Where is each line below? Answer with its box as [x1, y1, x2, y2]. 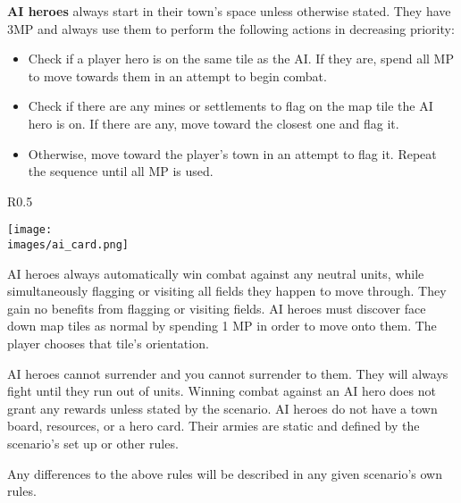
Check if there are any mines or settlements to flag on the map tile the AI [28, 96, 433, 115]
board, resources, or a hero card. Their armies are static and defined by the [7, 416, 420, 435]
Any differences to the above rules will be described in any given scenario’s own [7, 464, 443, 482]
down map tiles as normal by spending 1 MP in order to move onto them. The [7, 316, 437, 335]
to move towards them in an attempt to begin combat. [28, 66, 327, 85]
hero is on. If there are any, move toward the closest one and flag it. [28, 113, 399, 132]
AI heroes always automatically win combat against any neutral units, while [7, 264, 424, 282]
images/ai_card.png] [7, 239, 130, 251]
